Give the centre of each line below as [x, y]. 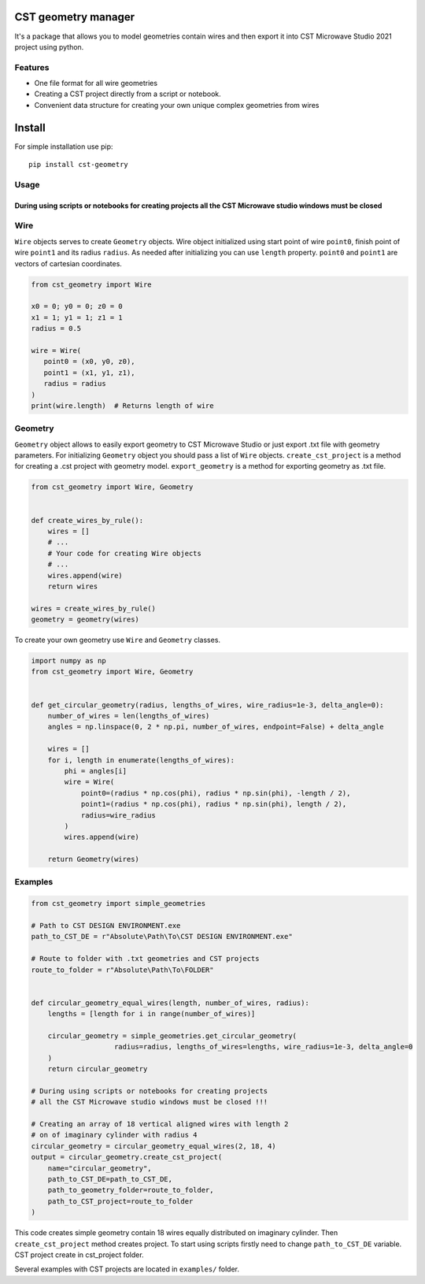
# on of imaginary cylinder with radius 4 [114, 1135]
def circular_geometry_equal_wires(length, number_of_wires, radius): [170, 1003]
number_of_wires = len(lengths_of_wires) [129, 716]
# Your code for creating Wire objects [125, 553]
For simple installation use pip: [64, 147]
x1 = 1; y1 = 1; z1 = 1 [77, 317]
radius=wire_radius [118, 815]
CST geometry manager [75, 17]
